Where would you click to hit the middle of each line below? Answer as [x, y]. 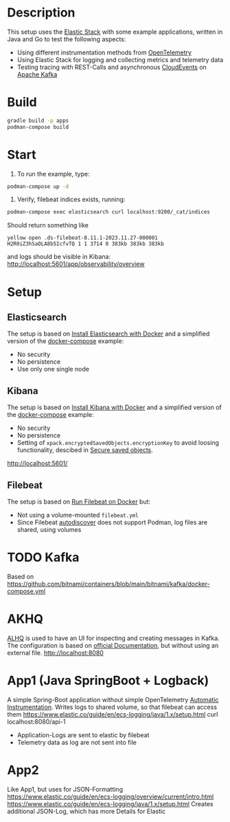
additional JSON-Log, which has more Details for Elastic [87, 811]
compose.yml [26, 591]
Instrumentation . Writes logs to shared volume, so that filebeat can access [112, 707]
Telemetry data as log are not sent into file [77, 742]
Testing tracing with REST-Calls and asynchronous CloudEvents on [112, 67]
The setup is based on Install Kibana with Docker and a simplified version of [114, 407]
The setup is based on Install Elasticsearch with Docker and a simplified [108, 334]
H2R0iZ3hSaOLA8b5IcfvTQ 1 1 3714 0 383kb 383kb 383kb [86, 244]
